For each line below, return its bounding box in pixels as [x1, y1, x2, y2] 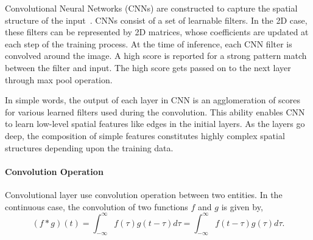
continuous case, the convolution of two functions [5, 200, 188, 213]
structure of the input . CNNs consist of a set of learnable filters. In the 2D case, [5, 13, 308, 26]
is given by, [221, 200, 263, 213]
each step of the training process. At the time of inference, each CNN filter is [5, 37, 292, 50]
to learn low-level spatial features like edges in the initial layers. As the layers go [5, 117, 305, 130]
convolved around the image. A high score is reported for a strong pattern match [5, 49, 307, 62]
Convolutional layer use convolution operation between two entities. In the [5, 188, 283, 201]
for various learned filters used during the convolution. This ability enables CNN [5, 105, 305, 118]
